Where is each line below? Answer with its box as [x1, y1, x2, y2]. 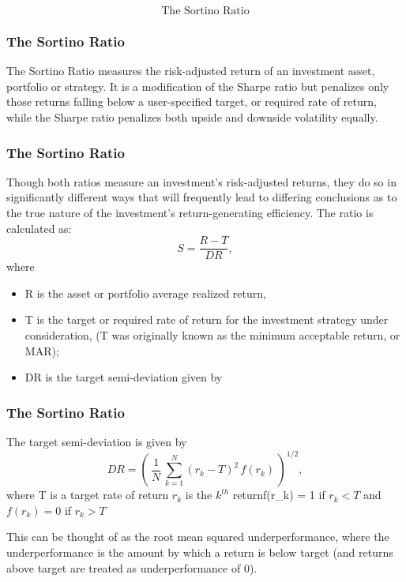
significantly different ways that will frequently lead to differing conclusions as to [6, 189, 397, 205]
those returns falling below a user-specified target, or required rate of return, [6, 93, 377, 110]
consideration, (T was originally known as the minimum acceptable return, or [24, 327, 400, 344]
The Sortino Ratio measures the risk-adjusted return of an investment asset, [6, 62, 375, 79]
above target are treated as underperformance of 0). [6, 559, 258, 576]
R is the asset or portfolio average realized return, [24, 284, 266, 301]
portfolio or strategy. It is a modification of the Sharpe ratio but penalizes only [6, 77, 389, 94]
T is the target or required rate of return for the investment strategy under [24, 311, 389, 328]
